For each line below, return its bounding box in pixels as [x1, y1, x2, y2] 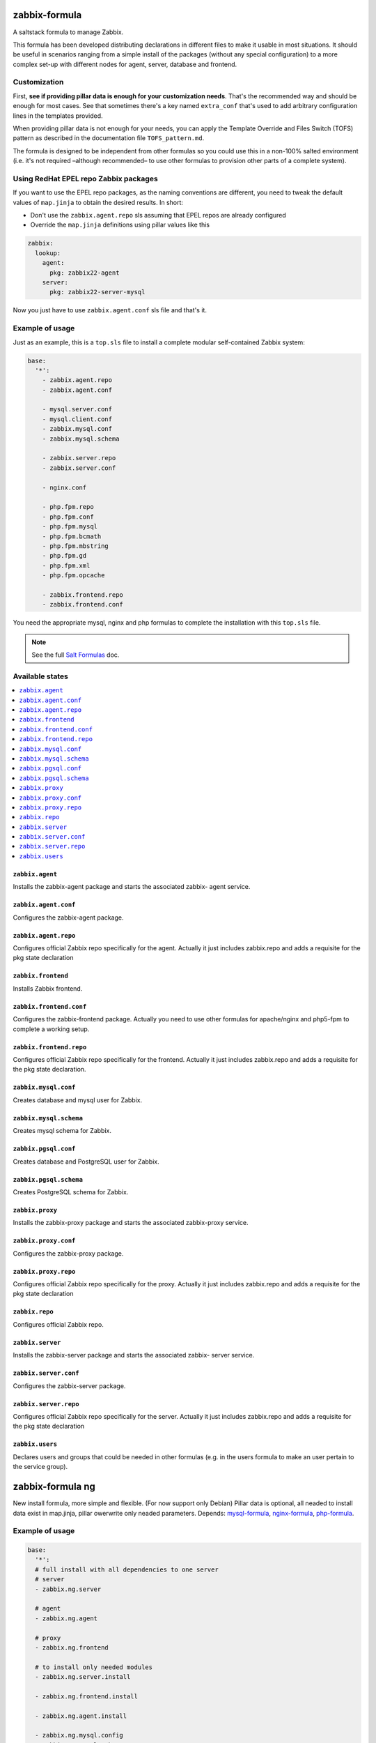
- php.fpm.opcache [42, 572, 105, 579]
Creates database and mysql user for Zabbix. [13, 1095, 143, 1104]
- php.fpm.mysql [42, 523, 97, 531]
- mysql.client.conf [42, 415, 113, 423]
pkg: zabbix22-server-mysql [49, 288, 146, 296]
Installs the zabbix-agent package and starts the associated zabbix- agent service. [13, 883, 251, 891]
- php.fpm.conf [42, 512, 94, 521]
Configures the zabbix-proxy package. [13, 1249, 124, 1258]
